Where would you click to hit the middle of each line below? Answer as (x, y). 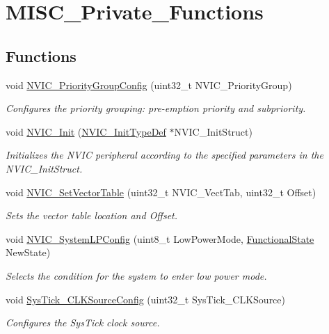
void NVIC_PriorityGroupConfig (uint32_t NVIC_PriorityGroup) (149, 85)
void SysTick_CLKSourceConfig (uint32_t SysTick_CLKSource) (145, 299)
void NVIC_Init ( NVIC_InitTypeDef (86, 131)
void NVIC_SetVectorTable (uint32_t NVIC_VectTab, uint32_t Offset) (161, 192)
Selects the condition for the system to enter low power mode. (136, 275)
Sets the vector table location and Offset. (92, 215)
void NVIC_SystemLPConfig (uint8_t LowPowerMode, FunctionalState (160, 238)
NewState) (28, 252)
